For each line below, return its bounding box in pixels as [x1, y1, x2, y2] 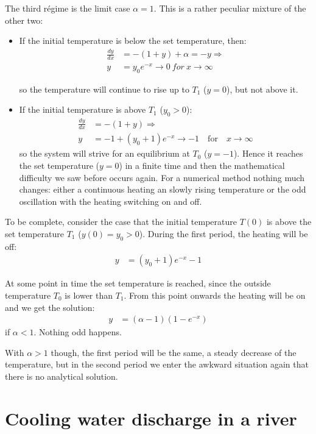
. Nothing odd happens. [33, 325, 122, 338]
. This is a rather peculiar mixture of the [153, 2, 306, 14]
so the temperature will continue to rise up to [19, 82, 189, 95]
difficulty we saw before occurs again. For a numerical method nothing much [19, 171, 305, 183]
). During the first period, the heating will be [139, 227, 308, 240]
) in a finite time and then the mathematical [119, 159, 285, 172]
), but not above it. [226, 82, 298, 95]
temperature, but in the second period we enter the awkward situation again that [5, 358, 309, 371]
